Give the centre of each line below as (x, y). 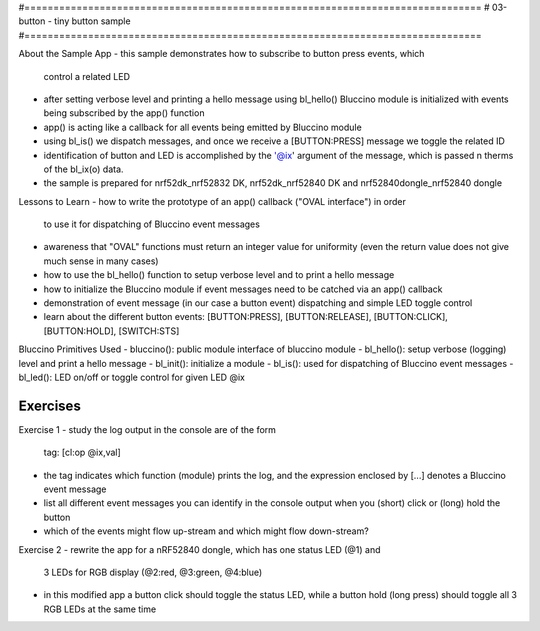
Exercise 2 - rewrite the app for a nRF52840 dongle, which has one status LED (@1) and (199, 549)
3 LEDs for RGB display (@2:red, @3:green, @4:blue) (153, 572)
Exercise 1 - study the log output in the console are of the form (147, 429)
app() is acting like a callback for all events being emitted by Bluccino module (202, 127)
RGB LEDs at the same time (100, 609)
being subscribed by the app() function (124, 113)
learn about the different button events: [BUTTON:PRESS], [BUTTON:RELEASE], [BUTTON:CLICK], (246, 317)
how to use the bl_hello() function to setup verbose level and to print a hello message (219, 275)
